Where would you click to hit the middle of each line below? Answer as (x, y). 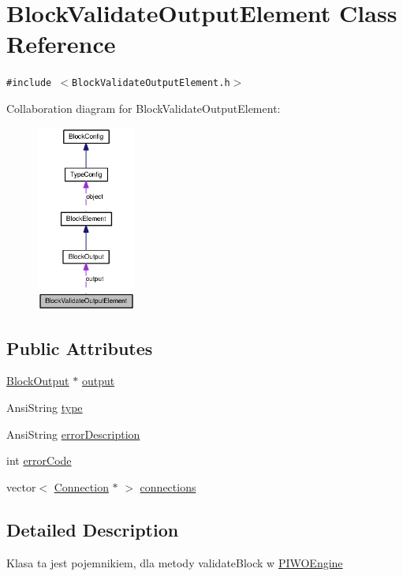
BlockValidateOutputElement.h (151, 83)
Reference (61, 44)
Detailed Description (93, 529)
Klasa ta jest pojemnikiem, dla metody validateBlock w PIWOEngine (175, 562)
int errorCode (39, 460)
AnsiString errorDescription (73, 434)
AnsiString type (45, 407)
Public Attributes (80, 348)
